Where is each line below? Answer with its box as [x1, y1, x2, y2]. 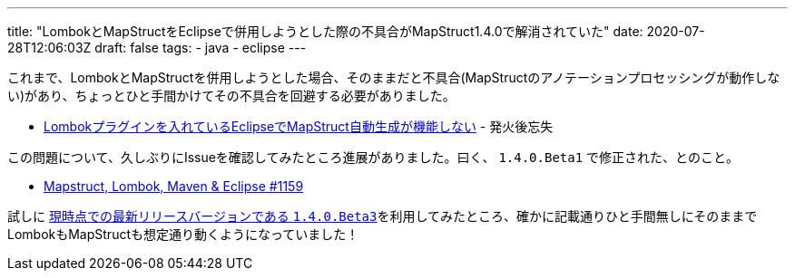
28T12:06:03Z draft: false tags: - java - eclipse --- [7, 40, 307, 55]
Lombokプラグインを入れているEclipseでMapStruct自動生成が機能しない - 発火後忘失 [44, 119, 554, 134]
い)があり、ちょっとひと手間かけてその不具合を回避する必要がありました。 [7, 88, 456, 103]
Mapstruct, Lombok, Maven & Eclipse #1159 [44, 178, 304, 194]
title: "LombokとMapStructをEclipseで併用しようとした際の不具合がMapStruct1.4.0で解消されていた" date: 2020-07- [7, 24, 705, 39]
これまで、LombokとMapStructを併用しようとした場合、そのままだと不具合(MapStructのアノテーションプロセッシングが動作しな [7, 70, 780, 85]
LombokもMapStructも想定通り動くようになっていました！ [7, 226, 359, 242]
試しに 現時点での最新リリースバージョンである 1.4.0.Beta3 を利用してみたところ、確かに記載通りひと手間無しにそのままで [7, 208, 758, 224]
